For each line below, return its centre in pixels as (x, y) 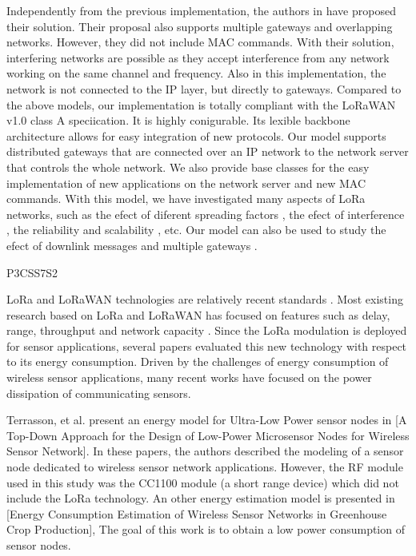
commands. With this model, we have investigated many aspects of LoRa (186, 199)
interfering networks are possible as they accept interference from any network (198, 57)
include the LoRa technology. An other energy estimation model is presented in (201, 498)
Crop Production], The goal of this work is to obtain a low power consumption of (206, 529)
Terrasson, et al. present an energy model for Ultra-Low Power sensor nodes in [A (207, 420)
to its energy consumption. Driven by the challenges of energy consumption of (198, 361)
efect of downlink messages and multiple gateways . (132, 245)
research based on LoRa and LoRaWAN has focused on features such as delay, (198, 314)
